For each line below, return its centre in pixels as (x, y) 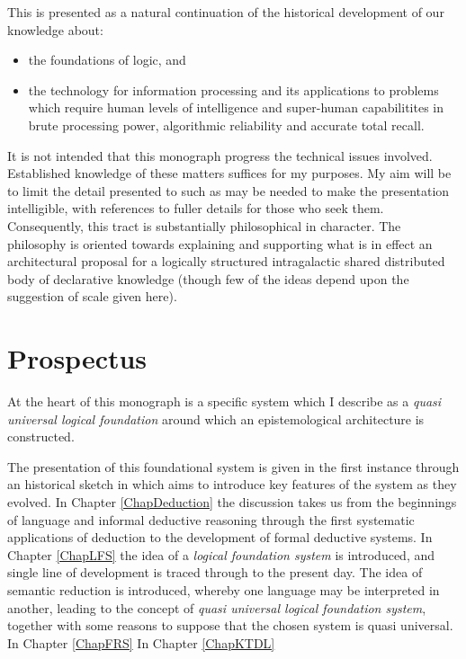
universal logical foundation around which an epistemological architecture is (216, 419)
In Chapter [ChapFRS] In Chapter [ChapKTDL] (141, 642)
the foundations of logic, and (107, 60)
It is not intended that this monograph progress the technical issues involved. (220, 155)
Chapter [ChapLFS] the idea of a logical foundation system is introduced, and (221, 554)
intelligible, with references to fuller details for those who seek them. (196, 208)
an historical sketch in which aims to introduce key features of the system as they (232, 484)
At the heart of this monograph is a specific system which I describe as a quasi (224, 401)
